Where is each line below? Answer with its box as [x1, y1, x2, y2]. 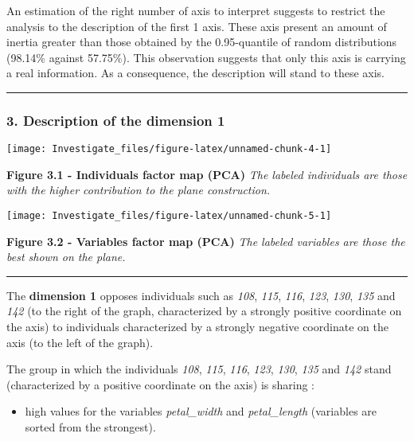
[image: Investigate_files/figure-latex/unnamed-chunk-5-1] [6, 210, 332, 222]
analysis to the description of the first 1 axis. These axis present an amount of [6, 18, 387, 34]
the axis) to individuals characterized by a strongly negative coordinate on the [6, 318, 389, 335]
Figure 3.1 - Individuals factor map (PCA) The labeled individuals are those [6, 166, 408, 182]
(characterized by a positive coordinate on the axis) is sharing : [6, 376, 315, 392]
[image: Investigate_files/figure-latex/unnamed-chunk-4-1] [6, 143, 332, 155]
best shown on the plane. [6, 248, 126, 265]
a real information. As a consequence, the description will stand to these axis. [6, 64, 385, 81]
